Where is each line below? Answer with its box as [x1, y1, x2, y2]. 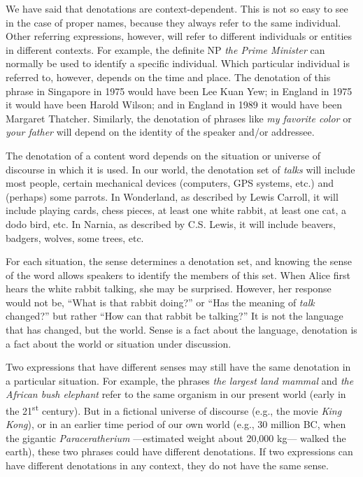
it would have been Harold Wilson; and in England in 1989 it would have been [6, 97, 343, 112]
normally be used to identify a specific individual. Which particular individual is [6, 56, 350, 71]
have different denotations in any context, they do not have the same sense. [6, 458, 329, 473]
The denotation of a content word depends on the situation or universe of [6, 148, 320, 162]
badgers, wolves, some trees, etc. [6, 230, 144, 245]
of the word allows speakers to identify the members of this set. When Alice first [6, 267, 350, 282]
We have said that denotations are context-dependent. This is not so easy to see [6, 1, 348, 15]
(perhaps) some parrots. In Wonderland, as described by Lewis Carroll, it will [6, 189, 339, 204]
